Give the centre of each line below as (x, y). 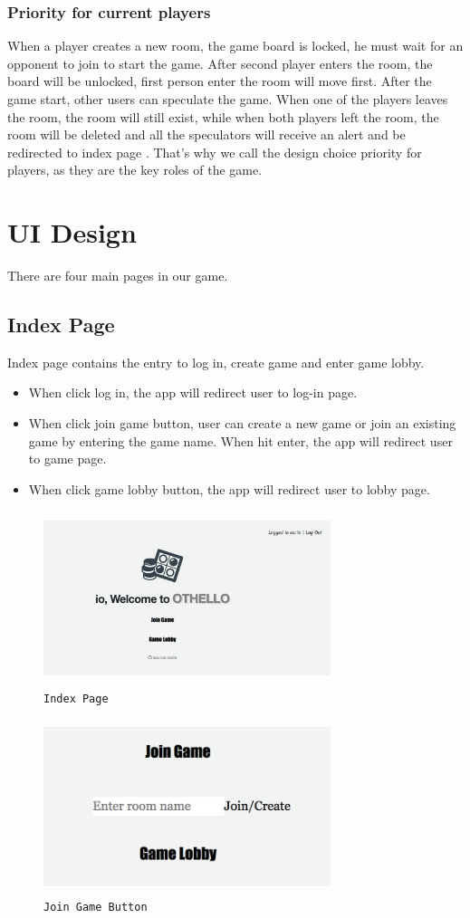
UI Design (72, 232)
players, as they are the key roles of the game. (135, 170)
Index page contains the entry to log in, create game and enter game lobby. (216, 362)
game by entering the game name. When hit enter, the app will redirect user (240, 440)
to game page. (67, 459)
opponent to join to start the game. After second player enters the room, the (220, 63)
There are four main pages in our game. (118, 276)
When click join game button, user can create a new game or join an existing (242, 423)
